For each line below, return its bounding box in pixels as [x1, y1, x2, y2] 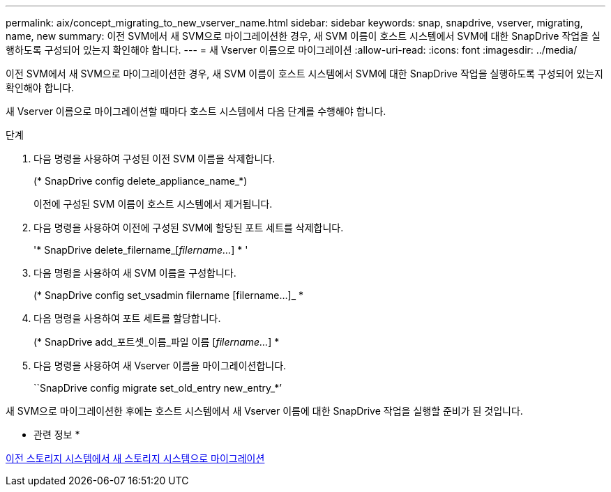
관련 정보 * [33, 429, 80, 440]
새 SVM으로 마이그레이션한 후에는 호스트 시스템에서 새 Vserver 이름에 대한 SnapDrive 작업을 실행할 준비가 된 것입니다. [6, 405, 523, 417]
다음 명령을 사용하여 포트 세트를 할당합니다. [33, 312, 221, 324]
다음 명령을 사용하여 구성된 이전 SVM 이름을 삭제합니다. [33, 153, 276, 164]
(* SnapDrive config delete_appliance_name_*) [33, 175, 248, 187]
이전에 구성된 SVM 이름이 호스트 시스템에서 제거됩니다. [33, 198, 273, 210]
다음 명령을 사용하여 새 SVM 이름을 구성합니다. [33, 267, 236, 279]
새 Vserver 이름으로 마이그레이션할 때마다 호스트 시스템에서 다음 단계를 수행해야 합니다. [6, 105, 386, 117]
